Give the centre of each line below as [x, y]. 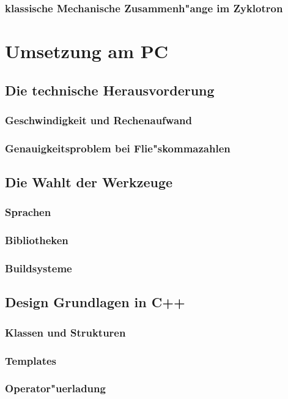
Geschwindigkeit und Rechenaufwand [98, 120]
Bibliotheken [37, 240]
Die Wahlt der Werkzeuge [89, 182]
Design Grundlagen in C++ [95, 302]
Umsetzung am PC [87, 51]
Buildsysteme [39, 268]
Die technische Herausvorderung [110, 90]
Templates [31, 360]
